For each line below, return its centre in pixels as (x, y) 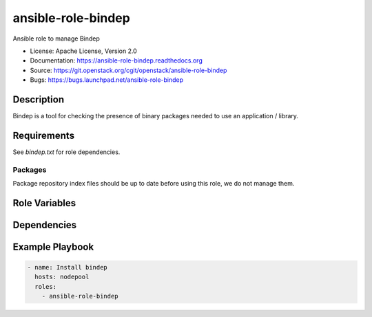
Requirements (44, 135)
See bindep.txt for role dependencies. (66, 152)
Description (39, 99)
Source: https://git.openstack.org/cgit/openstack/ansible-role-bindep (128, 70)
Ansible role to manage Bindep (56, 39)
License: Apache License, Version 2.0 (83, 51)
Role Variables (44, 203)
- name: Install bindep (68, 267)
